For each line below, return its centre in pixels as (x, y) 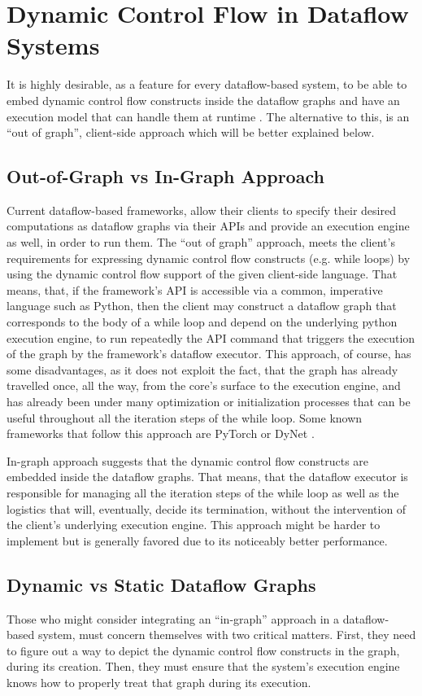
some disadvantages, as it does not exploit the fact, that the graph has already (202, 369)
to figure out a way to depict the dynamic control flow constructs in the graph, (203, 650)
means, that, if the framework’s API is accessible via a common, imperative (195, 289)
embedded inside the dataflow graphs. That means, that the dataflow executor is (207, 477)
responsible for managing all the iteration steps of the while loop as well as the (203, 492)
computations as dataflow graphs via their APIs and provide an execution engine (208, 226)
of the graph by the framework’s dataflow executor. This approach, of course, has (209, 354)
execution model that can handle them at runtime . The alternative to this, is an (208, 116)
